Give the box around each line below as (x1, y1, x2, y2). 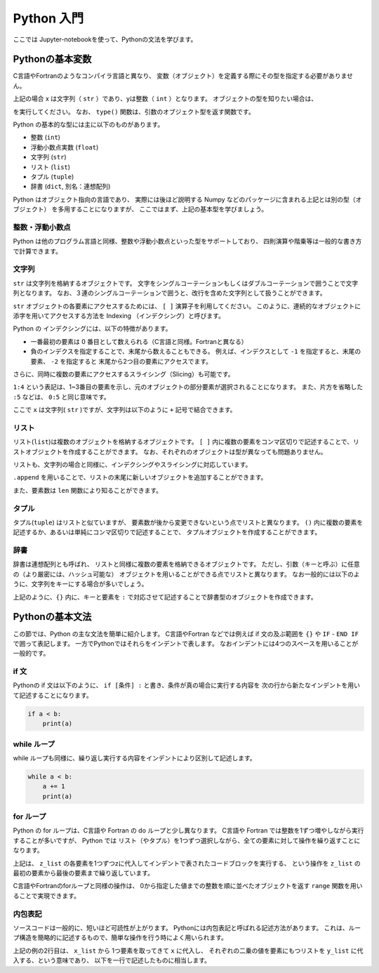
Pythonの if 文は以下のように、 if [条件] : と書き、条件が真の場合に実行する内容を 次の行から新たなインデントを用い (13, 681, 361, 689)
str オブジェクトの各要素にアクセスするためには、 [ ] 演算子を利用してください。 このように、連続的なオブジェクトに (13, 302, 361, 310)
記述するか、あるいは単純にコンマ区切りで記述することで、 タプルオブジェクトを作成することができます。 (13, 528, 321, 536)
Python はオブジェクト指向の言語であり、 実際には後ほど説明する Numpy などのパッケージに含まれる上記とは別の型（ (13, 195, 356, 204)
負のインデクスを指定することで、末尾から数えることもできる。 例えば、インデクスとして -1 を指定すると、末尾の (30, 347, 361, 356)
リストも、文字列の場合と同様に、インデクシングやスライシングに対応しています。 (13, 461, 252, 469)
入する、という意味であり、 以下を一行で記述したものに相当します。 (13, 956, 211, 965)
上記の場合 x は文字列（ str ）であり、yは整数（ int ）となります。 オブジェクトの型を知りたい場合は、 (13, 95, 318, 103)
